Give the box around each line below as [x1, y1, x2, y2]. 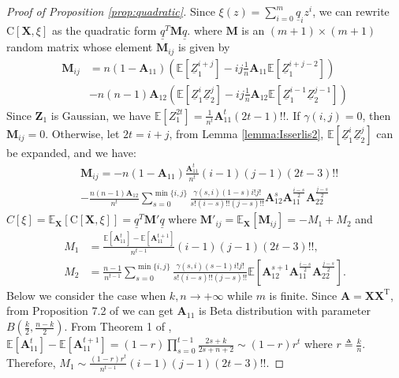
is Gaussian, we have [50, 107, 151, 123]
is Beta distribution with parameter [199, 302, 371, 319]
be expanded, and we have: [6, 144, 136, 160]
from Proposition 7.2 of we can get [6, 302, 173, 319]
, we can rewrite [312, 3, 390, 19]
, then [362, 107, 391, 123]
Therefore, [6, 354, 56, 370]
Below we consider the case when [6, 286, 166, 303]
